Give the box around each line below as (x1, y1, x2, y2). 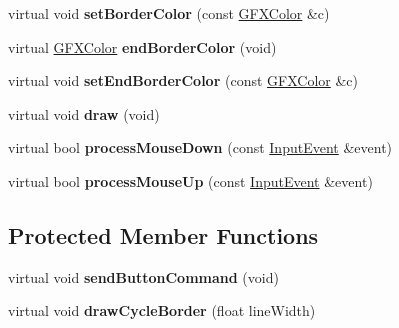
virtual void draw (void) (8, 103, 160, 124)
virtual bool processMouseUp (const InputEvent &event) (8, 170, 373, 191)
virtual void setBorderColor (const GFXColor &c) (8, 3, 330, 23)
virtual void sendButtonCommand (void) (8, 266, 279, 287)
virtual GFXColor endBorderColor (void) (8, 36, 277, 57)
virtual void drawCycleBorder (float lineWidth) (8, 300, 316, 321)
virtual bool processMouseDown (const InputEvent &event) (8, 137, 393, 158)
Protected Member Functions (8, 219, 319, 250)
